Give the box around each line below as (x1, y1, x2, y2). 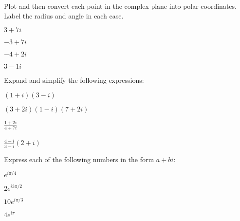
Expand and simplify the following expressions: (4, 75, 144, 85)
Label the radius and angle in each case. (4, 10, 124, 20)
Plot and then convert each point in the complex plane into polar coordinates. (4, 1, 237, 11)
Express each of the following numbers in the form (4, 154, 154, 164)
